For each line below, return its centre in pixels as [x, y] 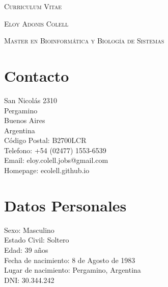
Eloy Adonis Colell [36, 23]
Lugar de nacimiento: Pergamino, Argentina [73, 270]
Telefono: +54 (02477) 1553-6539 [55, 150]
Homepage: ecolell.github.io [47, 170]
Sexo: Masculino [29, 230]
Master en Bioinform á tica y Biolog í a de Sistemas [84, 41]
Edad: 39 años [26, 249]
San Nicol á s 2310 [31, 100]
